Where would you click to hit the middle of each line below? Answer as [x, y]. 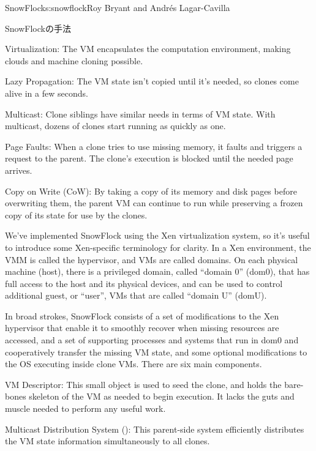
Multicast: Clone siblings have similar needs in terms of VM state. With [140, 114]
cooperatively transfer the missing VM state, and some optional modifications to [156, 352]
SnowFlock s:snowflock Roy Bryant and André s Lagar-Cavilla [118, 7]
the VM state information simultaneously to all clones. [107, 441]
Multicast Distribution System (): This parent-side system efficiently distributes [155, 429]
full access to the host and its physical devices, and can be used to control [144, 283]
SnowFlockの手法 [38, 28]
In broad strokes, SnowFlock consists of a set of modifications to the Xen [142, 315]
